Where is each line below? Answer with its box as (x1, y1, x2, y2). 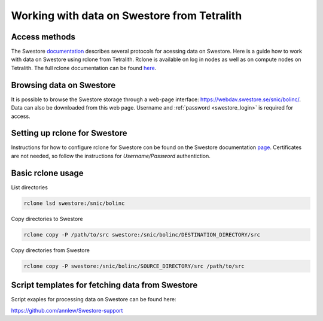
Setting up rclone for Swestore (11, 128, 128, 138)
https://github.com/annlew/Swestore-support (11, 307, 123, 314)
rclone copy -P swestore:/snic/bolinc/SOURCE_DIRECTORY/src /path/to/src (23, 262, 245, 269)
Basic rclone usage (11, 168, 84, 178)
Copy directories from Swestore (11, 246, 90, 254)
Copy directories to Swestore (11, 215, 83, 222)
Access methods (11, 32, 76, 42)
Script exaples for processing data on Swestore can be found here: (11, 296, 176, 303)
